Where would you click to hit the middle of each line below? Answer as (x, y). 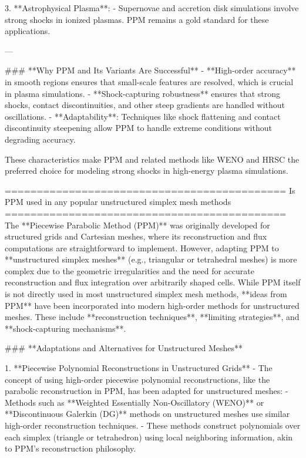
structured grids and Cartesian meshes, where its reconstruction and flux (136, 236)
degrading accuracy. (40, 139)
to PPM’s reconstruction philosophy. (70, 448)
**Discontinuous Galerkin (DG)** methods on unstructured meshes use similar (147, 414)
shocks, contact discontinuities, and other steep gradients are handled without (145, 105)
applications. (28, 31)
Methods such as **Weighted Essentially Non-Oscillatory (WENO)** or (134, 402)
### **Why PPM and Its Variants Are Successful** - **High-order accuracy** (150, 70)
